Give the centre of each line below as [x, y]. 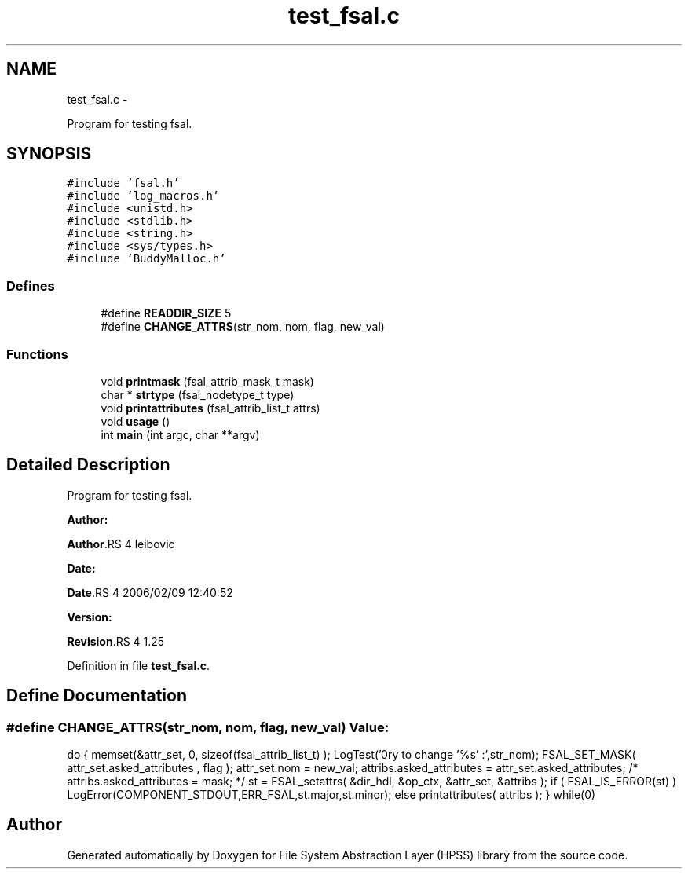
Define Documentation [97, 696]
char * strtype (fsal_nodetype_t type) [198, 394]
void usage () [135, 421]
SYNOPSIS [49, 154]
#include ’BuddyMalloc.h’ [146, 259]
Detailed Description [88, 465]
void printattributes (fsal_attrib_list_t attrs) [210, 408]
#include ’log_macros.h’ [143, 196]
